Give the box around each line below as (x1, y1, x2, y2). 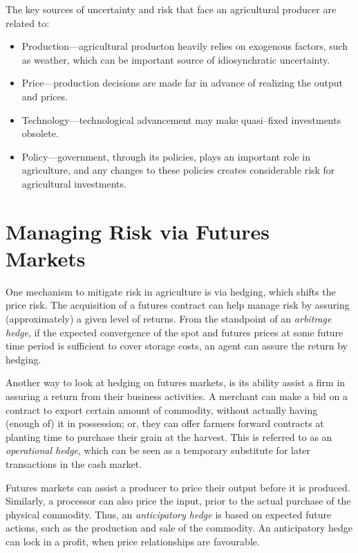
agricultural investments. (21, 176, 126, 190)
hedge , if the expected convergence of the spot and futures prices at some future (6, 325, 343, 339)
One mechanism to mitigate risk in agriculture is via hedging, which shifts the (6, 284, 336, 298)
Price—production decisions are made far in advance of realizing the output (21, 75, 343, 90)
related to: (6, 15, 50, 30)
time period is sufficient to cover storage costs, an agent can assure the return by (6, 338, 348, 353)
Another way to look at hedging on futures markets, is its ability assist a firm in (6, 375, 346, 390)
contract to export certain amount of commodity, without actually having (6, 402, 318, 417)
